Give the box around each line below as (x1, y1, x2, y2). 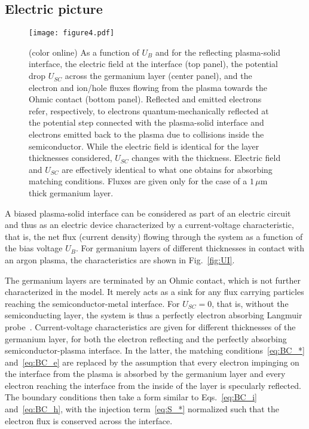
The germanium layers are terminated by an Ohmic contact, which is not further (5, 273, 301, 286)
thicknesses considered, (29, 151, 112, 164)
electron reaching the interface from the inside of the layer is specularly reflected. (5, 379, 301, 391)
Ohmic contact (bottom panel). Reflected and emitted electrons (29, 93, 262, 105)
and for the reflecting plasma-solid (155, 45, 281, 58)
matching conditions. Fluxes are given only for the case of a (29, 175, 247, 187)
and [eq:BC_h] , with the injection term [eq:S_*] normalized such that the (5, 403, 279, 415)
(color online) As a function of (29, 45, 139, 58)
